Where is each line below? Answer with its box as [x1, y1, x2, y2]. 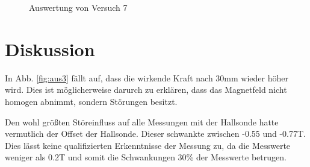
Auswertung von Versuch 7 [29, 1, 128, 13]
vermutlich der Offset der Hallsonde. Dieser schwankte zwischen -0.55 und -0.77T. [5, 127, 306, 140]
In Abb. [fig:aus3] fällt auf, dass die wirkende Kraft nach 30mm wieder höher [5, 71, 288, 84]
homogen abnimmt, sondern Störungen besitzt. [5, 95, 178, 107]
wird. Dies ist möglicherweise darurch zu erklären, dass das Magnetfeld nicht [5, 83, 287, 96]
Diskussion [5, 36, 95, 61]
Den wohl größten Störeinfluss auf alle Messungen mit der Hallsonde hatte [5, 115, 279, 128]
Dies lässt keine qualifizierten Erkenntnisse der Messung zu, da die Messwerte [5, 139, 291, 151]
